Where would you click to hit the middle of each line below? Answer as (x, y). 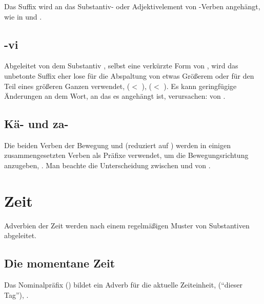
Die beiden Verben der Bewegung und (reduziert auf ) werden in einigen (117, 145)
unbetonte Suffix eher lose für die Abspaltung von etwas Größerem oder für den (129, 75)
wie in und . (23, 16)
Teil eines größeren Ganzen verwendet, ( (67, 86)
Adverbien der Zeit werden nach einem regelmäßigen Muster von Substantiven (127, 225)
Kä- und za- (36, 124)
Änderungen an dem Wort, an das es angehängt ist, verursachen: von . (115, 96)
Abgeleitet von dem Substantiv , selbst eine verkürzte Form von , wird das (121, 66)
